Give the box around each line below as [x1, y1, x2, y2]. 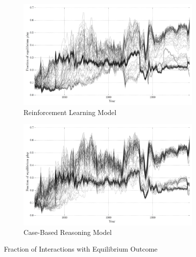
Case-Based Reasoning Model [24, 227, 112, 237]
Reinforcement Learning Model [24, 107, 117, 117]
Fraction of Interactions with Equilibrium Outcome [4, 243, 158, 254]
